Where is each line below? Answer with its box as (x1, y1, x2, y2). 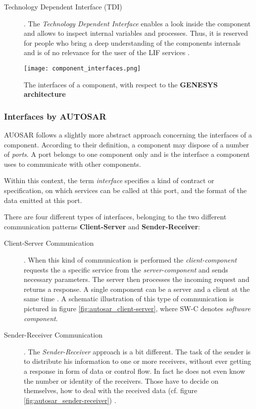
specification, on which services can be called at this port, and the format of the (4, 185, 247, 195)
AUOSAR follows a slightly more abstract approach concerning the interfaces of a (4, 130, 252, 140)
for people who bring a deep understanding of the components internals (24, 37, 241, 48)
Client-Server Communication (4, 238, 94, 248)
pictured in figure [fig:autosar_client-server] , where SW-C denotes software (24, 303, 251, 313)
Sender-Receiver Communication (4, 330, 102, 340)
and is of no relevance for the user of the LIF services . (24, 47, 190, 58)
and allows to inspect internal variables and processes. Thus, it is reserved (24, 28, 248, 38)
